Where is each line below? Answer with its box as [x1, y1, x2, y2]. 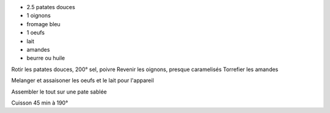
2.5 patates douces [26, 4, 76, 10]
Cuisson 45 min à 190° [11, 99, 68, 106]
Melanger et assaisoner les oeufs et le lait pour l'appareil [11, 77, 154, 84]
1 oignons [26, 12, 51, 19]
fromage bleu [26, 20, 61, 27]
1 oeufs [26, 29, 45, 36]
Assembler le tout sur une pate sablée [11, 88, 107, 95]
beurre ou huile [26, 55, 65, 62]
